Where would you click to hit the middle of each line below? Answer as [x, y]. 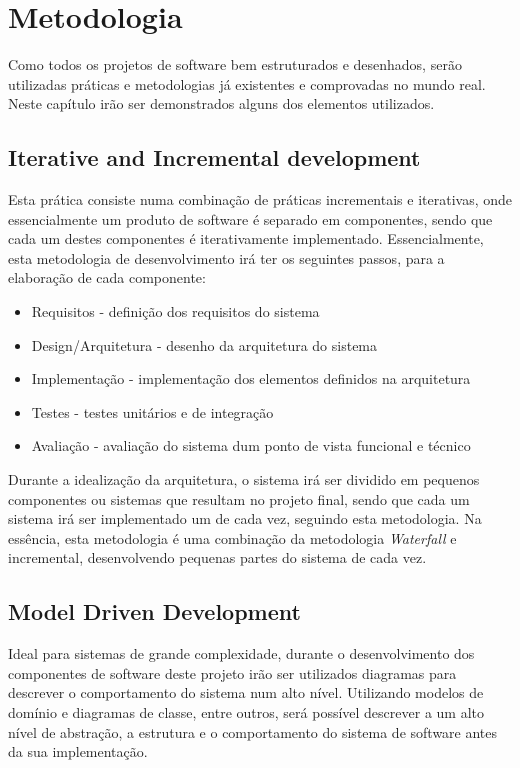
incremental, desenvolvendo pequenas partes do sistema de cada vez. [217, 557]
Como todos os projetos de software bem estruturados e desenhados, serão [235, 64]
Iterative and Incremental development [214, 157]
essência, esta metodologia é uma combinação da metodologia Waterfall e [232, 537]
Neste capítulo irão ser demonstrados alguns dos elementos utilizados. [221, 103]
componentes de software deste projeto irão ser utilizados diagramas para [232, 672]
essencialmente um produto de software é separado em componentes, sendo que [250, 218]
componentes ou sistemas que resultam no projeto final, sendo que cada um [239, 498]
